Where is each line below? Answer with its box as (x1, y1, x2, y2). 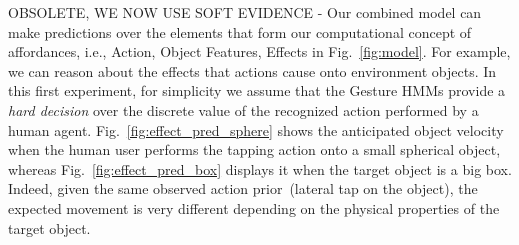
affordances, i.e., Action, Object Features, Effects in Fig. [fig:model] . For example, (8, 41, 511, 62)
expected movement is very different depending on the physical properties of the (8, 197, 500, 218)
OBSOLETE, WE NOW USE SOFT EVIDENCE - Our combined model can (8, 2, 482, 22)
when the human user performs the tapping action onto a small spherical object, (8, 139, 501, 160)
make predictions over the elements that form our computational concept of (8, 21, 472, 42)
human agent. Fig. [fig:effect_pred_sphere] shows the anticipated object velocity (8, 119, 504, 140)
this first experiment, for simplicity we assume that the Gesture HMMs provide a (8, 80, 506, 101)
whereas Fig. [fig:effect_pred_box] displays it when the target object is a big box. (8, 158, 512, 179)
